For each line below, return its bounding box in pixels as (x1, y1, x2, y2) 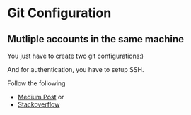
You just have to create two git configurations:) (7, 52, 144, 60)
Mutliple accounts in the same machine (7, 33, 185, 45)
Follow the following (7, 79, 66, 87)
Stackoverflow (17, 100, 60, 109)
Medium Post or (17, 93, 64, 101)
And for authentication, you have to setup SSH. (7, 66, 144, 73)
